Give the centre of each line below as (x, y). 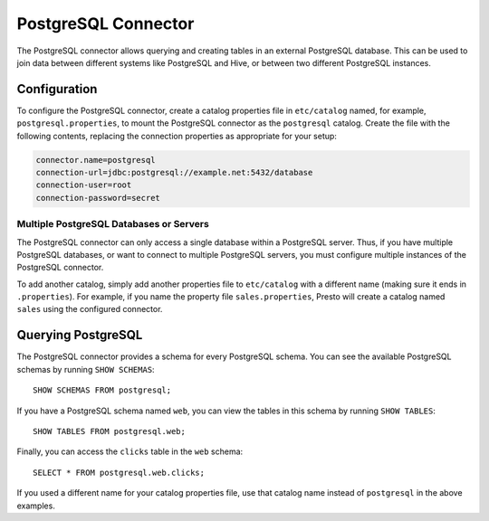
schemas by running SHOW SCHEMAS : (86, 369)
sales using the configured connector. (90, 309)
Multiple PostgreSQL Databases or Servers (113, 224)
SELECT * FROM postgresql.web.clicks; (119, 472)
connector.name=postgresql (96, 160)
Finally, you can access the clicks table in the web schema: (130, 451)
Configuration (57, 89)
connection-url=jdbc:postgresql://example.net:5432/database (174, 172)
